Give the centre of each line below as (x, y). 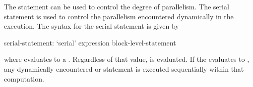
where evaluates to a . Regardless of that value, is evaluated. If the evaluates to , (127, 59)
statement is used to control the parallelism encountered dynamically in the (119, 16)
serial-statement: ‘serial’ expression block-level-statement (90, 42)
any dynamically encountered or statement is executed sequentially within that (124, 68)
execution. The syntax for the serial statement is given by (92, 26)
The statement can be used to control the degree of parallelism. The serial (117, 6)
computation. (24, 78)
